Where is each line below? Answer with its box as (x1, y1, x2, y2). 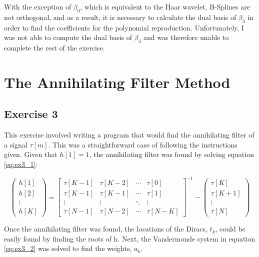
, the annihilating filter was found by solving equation (89, 149, 254, 159)
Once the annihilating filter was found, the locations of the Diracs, (4, 223, 207, 234)
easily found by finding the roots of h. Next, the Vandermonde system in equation (4, 233, 255, 243)
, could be (215, 223, 245, 234)
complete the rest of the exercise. (4, 42, 105, 52)
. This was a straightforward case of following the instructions (48, 139, 237, 149)
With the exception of (4, 1, 71, 11)
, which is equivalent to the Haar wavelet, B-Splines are (80, 1, 250, 11)
